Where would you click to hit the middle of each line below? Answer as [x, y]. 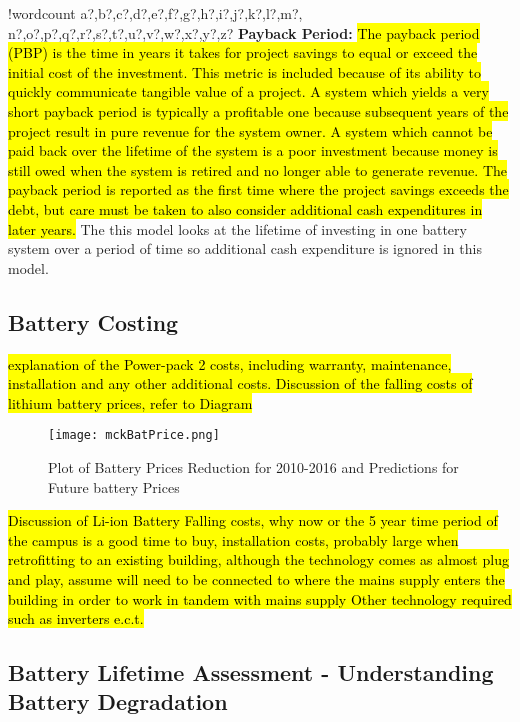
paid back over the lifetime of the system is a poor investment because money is [253, 150]
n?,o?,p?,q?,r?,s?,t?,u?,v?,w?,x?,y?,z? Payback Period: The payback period [244, 32]
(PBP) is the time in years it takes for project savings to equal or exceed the [243, 52]
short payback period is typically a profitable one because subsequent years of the [258, 110]
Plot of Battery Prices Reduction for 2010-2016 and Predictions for [253, 466]
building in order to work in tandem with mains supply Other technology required [260, 598]
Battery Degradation [118, 701]
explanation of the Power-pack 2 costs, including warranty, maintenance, [230, 363]
